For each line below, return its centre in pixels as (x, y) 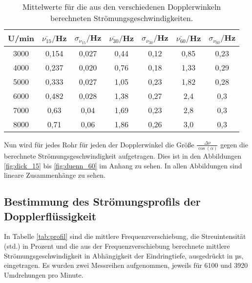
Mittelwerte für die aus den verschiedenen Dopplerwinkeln (122, 7)
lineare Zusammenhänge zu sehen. (55, 175)
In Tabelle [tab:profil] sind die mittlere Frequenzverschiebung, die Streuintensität (125, 236)
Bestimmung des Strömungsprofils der (102, 201)
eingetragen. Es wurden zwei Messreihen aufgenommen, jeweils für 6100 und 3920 (126, 265)
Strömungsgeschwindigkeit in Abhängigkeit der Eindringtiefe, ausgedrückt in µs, (124, 255)
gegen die (234, 144)
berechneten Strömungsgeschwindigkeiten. (122, 18)
